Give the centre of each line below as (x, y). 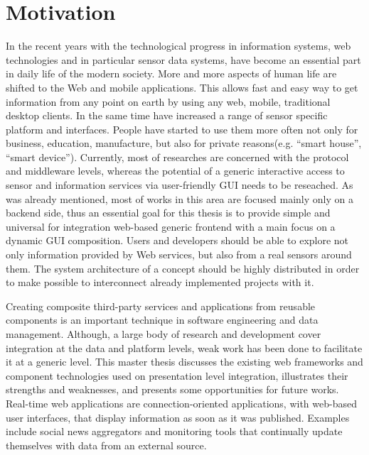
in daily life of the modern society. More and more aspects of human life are (171, 73)
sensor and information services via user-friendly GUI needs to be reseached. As (180, 185)
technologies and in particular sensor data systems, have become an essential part (183, 59)
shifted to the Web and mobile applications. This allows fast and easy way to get (182, 87)
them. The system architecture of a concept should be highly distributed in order (183, 268)
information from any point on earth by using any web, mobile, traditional (168, 101)
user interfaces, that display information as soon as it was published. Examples (178, 417)
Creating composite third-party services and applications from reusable (161, 306)
